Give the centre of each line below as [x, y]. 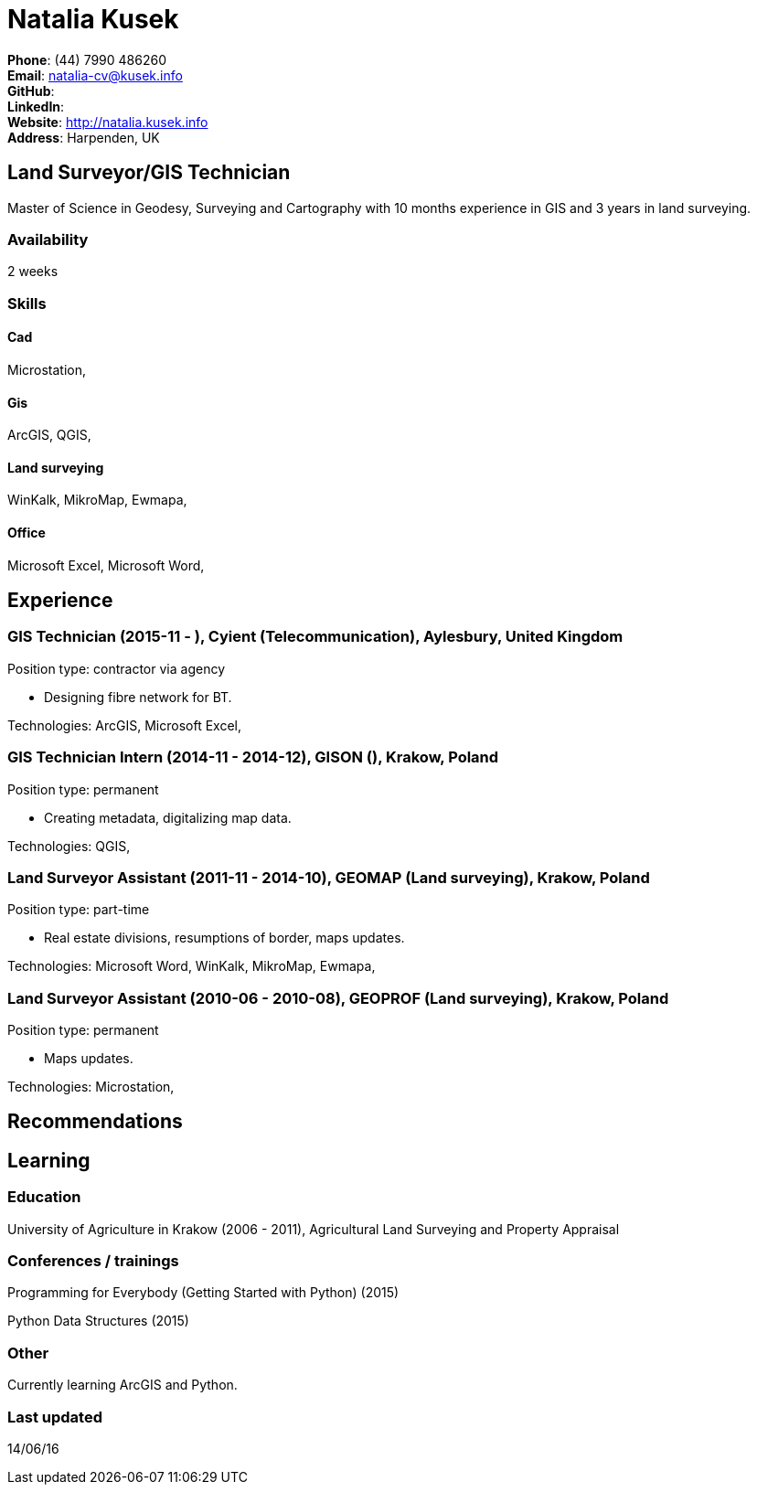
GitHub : [31, 91]
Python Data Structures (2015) [98, 1321]
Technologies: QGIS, [69, 846]
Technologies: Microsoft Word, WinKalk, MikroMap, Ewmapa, [192, 966]
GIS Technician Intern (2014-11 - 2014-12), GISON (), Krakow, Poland [253, 757]
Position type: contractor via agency [116, 668]
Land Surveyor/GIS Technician [149, 173]
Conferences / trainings [93, 1261]
